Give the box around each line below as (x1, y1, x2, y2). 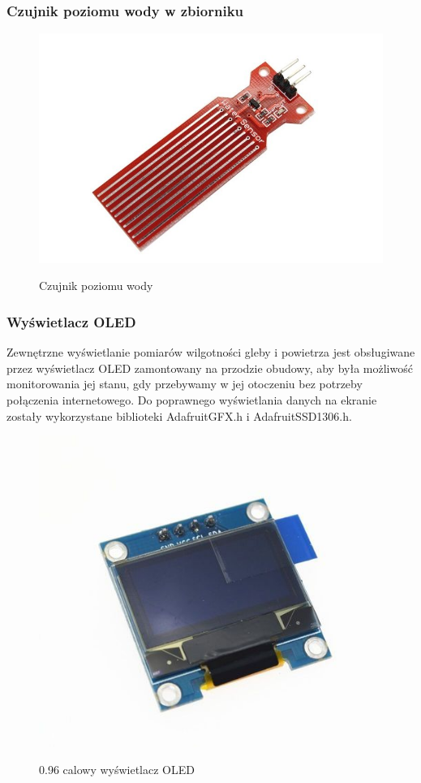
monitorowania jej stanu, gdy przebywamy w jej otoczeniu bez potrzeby (6, 375, 363, 392)
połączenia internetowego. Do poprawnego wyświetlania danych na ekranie (6, 391, 377, 409)
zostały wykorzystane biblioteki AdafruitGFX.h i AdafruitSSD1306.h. (6, 407, 352, 424)
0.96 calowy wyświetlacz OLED (39, 761, 195, 778)
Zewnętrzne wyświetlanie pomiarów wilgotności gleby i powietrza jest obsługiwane (6, 344, 415, 361)
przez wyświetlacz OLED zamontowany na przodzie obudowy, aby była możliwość (6, 359, 413, 376)
